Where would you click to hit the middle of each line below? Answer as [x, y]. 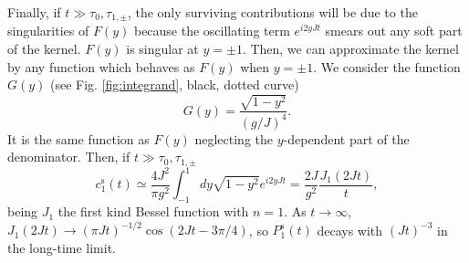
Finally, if [34, 12]
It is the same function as [78, 138]
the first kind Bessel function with [153, 211]
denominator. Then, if [69, 157]
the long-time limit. [62, 247]
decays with [350, 230]
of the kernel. [44, 49]
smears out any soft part [394, 31]
